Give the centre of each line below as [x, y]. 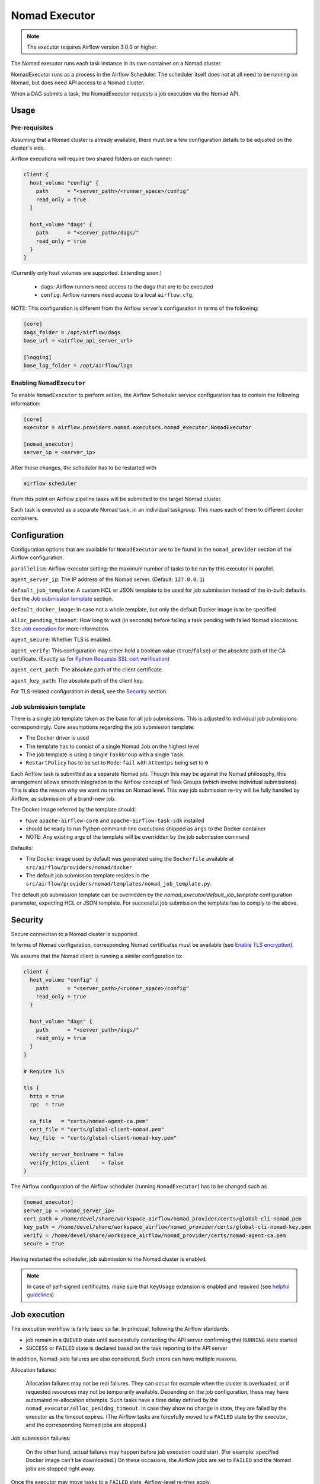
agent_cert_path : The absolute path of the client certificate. [87, 670]
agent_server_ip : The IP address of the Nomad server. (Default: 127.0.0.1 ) [108, 579]
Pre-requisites [32, 128]
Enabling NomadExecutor [48, 383]
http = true [47, 1096]
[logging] [38, 357]
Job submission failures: [41, 1438]
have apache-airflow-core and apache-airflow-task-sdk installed [115, 820]
